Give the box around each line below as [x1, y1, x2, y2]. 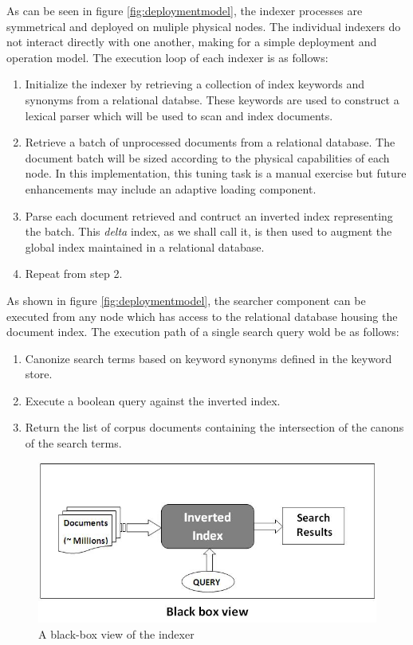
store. [25, 365, 53, 382]
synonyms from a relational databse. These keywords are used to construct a [25, 91, 399, 107]
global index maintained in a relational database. [25, 238, 265, 255]
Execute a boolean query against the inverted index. [25, 392, 281, 408]
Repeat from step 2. [25, 265, 123, 282]
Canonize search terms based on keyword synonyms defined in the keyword [25, 350, 392, 366]
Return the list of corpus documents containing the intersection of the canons [25, 419, 404, 436]
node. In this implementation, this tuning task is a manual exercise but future [25, 165, 407, 182]
